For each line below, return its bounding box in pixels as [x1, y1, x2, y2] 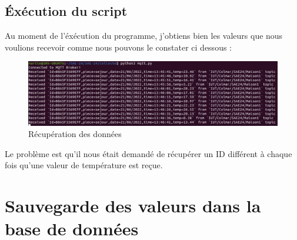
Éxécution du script [5, 2, 128, 20]
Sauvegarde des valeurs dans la [5, 194, 261, 218]
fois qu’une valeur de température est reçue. [5, 159, 163, 171]
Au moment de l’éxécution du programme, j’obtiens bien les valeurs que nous [5, 29, 283, 42]
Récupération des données [28, 128, 122, 140]
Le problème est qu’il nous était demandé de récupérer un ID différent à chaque [5, 147, 292, 159]
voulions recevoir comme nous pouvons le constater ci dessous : [5, 41, 232, 53]
